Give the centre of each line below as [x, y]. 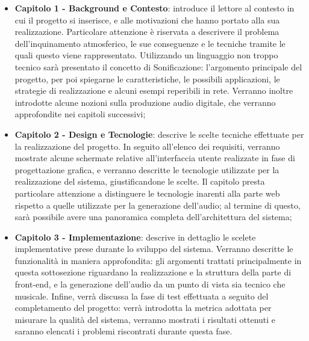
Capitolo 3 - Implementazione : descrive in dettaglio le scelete [135, 237]
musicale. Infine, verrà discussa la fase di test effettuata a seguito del [142, 296]
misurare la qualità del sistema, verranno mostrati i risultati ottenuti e [145, 319]
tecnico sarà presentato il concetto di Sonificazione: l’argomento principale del [158, 66]
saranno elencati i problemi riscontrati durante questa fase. [123, 331]
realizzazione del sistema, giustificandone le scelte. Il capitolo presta [140, 181]
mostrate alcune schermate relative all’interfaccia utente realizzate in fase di [155, 158]
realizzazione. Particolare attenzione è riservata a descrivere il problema [147, 32]
